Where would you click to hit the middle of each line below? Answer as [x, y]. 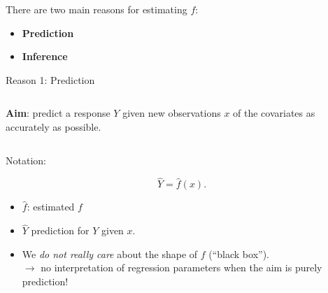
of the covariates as [274, 113]
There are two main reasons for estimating [97, 9]
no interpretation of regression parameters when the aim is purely [181, 267]
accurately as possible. [54, 126]
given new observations [172, 113]
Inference [45, 56]
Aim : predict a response [58, 113]
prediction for [60, 230]
